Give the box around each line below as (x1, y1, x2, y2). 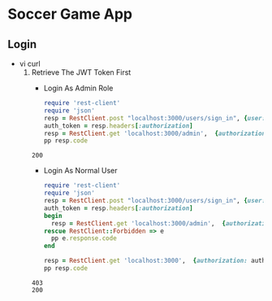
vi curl (19, 59, 41, 68)
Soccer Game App (7, 5, 133, 24)
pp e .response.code (50, 234, 117, 242)
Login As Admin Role (43, 83, 114, 93)
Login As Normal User (43, 166, 118, 176)
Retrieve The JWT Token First (31, 68, 132, 77)
